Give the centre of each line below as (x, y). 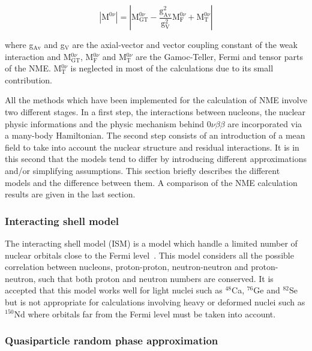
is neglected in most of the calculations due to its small (172, 68)
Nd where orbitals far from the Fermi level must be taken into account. (145, 313)
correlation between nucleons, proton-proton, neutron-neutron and (127, 267)
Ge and (267, 290)
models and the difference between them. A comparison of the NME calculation (151, 182)
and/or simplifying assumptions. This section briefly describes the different (142, 170)
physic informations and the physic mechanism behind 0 (108, 123)
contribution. (29, 79)
